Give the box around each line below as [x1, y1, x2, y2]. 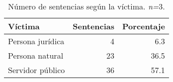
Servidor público [8, 64, 65, 76]
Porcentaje [122, 20, 165, 32]
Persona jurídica [8, 35, 65, 47]
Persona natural [8, 50, 64, 61]
